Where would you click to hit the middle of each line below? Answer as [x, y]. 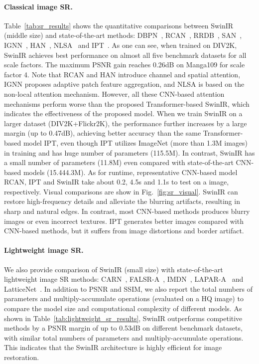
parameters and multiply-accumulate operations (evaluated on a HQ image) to [124, 298]
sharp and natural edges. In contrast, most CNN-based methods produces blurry [127, 211]
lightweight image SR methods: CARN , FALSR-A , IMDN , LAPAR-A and [124, 279]
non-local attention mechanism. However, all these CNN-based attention [114, 93]
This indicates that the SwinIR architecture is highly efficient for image [113, 347]
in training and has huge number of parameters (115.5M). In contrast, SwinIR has [129, 152]
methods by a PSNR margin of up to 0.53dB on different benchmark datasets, [123, 328]
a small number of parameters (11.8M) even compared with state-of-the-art [119, 162]
